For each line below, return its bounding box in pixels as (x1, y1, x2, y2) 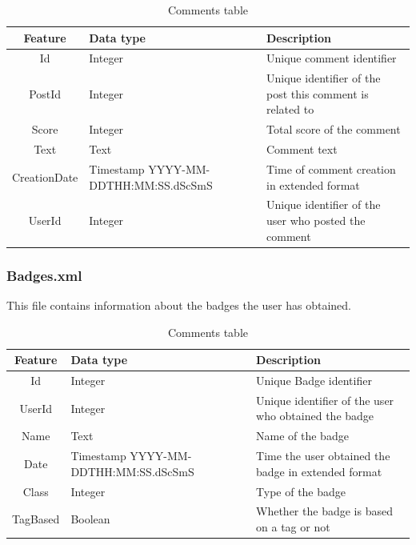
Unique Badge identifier (256, 371, 372, 388)
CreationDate (12, 168, 78, 185)
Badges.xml (6, 265, 82, 285)
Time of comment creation (266, 161, 396, 177)
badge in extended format (256, 463, 382, 479)
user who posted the (266, 212, 366, 229)
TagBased (12, 511, 60, 527)
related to (266, 101, 314, 118)
